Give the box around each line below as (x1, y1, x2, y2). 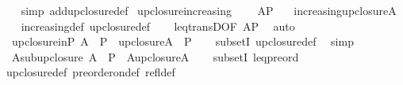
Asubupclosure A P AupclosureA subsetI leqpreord (11, 48, 299, 65)
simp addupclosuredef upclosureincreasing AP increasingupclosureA (21, 2, 397, 18)
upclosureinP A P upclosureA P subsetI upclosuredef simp (11, 33, 354, 50)
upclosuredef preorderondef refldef (6, 64, 175, 80)
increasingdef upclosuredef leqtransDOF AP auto (21, 17, 295, 34)
